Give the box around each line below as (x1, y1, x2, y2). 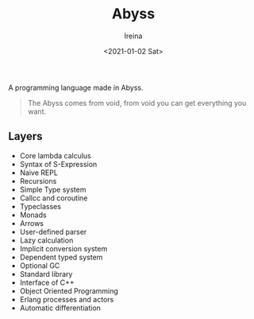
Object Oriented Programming (19, 286, 119, 295)
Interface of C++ (19, 278, 75, 287)
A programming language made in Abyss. (8, 83, 144, 92)
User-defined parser (19, 227, 87, 236)
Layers (8, 130, 43, 143)
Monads (19, 210, 47, 220)
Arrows (19, 218, 44, 228)
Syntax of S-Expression (19, 159, 98, 169)
